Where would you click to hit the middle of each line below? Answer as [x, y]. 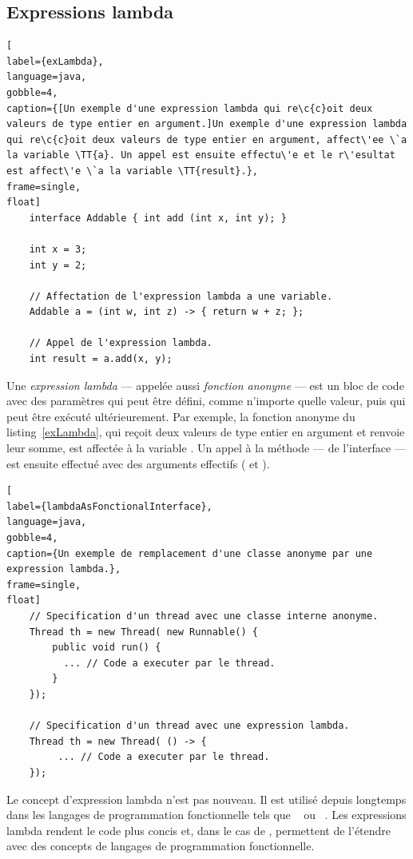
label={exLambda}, [55, 61]
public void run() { [107, 648]
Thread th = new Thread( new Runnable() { [143, 632]
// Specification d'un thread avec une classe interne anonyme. [204, 616]
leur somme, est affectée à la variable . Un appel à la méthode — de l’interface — [206, 448]
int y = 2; [58, 265]
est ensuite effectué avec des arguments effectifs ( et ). [138, 463]
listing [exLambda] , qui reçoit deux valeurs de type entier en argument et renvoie [206, 432]
